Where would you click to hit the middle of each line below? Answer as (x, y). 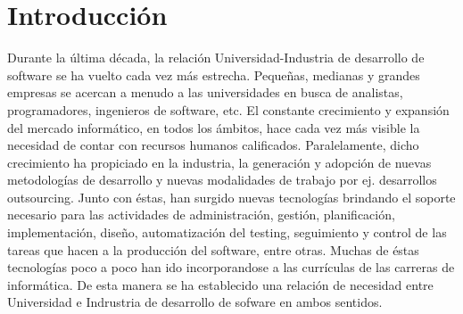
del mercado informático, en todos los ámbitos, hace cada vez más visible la (214, 127)
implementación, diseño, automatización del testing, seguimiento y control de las (227, 232)
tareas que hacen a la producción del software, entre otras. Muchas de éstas (213, 249)
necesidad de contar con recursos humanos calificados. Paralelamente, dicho (213, 145)
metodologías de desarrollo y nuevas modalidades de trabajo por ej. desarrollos (222, 180)
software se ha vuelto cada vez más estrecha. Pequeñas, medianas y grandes (214, 74)
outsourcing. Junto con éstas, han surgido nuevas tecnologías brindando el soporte (231, 197)
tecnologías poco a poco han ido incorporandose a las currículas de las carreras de (231, 267)
